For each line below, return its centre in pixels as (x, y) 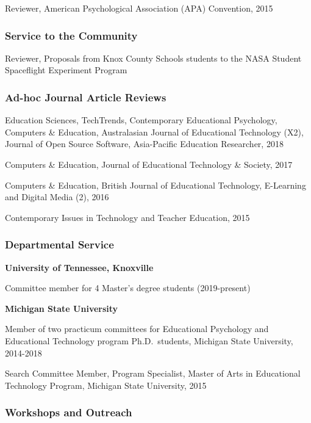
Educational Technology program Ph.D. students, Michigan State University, (149, 340)
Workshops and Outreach (69, 412)
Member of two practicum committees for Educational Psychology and (137, 329)
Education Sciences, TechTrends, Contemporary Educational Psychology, (141, 120)
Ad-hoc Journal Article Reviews (86, 97)
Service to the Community (71, 35)
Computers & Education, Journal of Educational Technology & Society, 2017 (149, 164)
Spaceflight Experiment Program (66, 70)
